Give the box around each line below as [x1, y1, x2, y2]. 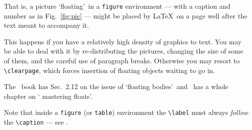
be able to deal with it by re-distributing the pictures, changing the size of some [4, 46, 244, 56]
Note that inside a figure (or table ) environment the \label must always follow [4, 107, 248, 117]
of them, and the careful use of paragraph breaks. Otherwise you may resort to [4, 56, 240, 66]
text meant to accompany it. [4, 20, 89, 30]
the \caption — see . [4, 117, 68, 127]
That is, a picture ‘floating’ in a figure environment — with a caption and [4, 1, 231, 11]
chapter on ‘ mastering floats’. [4, 91, 93, 101]
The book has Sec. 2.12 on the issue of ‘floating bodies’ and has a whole [4, 81, 229, 92]
